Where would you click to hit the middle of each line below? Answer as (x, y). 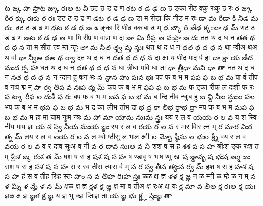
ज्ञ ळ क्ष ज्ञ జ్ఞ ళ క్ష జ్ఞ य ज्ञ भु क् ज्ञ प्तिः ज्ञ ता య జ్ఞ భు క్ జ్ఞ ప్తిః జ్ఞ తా (88, 196)
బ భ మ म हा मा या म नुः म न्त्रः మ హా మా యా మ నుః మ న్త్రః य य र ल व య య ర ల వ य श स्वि (131, 116)
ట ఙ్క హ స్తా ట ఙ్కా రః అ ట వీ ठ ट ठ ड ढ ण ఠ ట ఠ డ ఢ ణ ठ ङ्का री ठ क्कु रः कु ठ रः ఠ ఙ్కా (128, 8)
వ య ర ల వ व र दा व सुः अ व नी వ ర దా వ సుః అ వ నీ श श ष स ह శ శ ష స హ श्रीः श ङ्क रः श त (132, 146)
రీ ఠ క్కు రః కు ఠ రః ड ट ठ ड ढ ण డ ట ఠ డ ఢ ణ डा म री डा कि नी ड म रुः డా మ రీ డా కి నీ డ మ (131, 17)
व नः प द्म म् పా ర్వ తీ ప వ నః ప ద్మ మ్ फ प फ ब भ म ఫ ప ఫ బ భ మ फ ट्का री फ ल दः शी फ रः (129, 87)
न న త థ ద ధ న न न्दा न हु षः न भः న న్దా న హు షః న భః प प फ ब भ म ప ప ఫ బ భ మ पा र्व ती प (131, 77)
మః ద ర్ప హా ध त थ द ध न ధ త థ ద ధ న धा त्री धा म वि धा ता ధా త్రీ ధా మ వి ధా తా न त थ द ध (130, 67)
